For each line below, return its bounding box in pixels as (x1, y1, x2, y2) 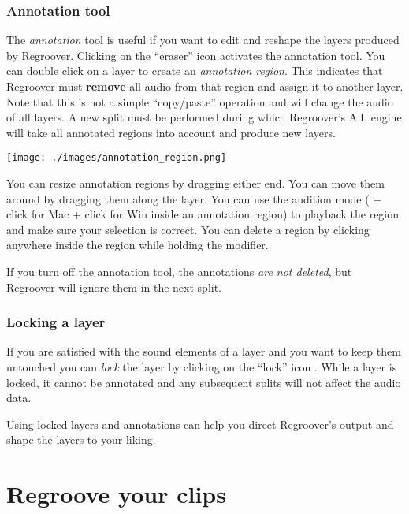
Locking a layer (6, 312, 106, 332)
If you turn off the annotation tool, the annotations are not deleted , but (6, 263, 352, 279)
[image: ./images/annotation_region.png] (6, 152, 227, 164)
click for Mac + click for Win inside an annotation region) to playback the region (6, 206, 400, 222)
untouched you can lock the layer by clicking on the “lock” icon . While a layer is (6, 359, 397, 374)
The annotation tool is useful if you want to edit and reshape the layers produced (6, 32, 400, 48)
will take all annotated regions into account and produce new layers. (6, 124, 336, 140)
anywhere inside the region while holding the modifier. (6, 237, 269, 253)
